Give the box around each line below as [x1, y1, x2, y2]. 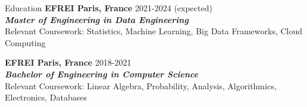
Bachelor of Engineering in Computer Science [5, 67, 199, 80]
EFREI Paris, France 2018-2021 [5, 56, 131, 69]
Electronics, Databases [5, 91, 87, 103]
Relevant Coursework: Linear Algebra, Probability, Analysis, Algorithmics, [5, 79, 277, 92]
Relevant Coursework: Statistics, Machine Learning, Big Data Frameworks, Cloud [5, 25, 303, 37]
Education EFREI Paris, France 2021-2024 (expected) [5, 2, 212, 14]
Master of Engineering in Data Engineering [5, 13, 189, 25]
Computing [5, 36, 46, 48]
